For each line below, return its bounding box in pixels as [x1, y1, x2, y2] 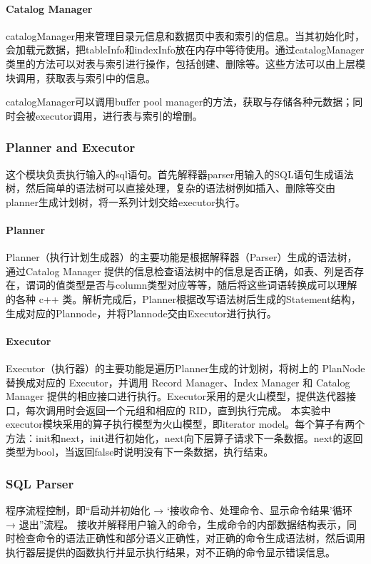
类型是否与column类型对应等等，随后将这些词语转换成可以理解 [65, 277, 357, 292]
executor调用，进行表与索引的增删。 [35, 108, 203, 123]
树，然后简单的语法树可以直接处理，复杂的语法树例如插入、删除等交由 [6, 180, 335, 195]
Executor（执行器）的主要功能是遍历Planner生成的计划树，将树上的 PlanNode [6, 360, 365, 375]
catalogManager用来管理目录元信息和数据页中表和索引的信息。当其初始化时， [6, 28, 365, 43]
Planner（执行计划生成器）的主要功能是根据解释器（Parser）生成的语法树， [6, 250, 357, 265]
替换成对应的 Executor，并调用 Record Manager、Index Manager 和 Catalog [6, 374, 350, 389]
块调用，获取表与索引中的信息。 [6, 70, 156, 85]
